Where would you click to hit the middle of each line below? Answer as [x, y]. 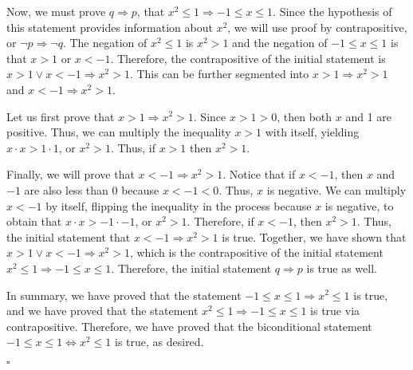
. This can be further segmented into [219, 74]
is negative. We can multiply [336, 189]
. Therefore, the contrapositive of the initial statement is [248, 58]
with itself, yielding [312, 132]
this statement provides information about [110, 27]
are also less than [66, 189]
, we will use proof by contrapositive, [317, 27]
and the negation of [280, 43]
